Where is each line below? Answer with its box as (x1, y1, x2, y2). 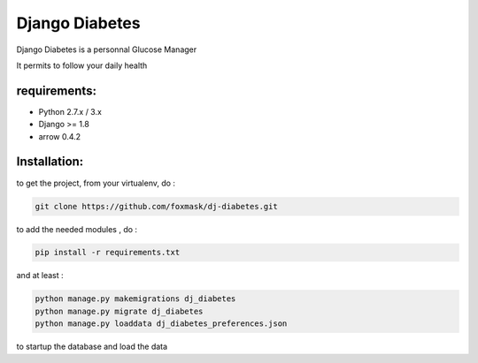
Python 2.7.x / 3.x (38, 106, 102, 117)
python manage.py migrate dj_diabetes (35, 306, 204, 316)
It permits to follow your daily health (16, 60, 148, 71)
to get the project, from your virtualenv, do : (16, 178, 176, 188)
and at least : (16, 270, 64, 281)
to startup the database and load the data (16, 341, 168, 352)
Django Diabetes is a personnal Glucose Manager (16, 44, 197, 55)
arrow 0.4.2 (38, 131, 81, 141)
